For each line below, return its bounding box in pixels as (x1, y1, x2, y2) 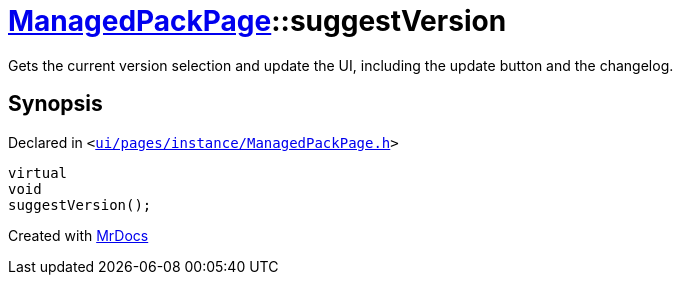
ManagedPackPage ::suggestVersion (8, 4, 507, 38)
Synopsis (8, 91, 103, 117)
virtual (8, 164, 68, 181)
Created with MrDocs (8, 226, 149, 244)
